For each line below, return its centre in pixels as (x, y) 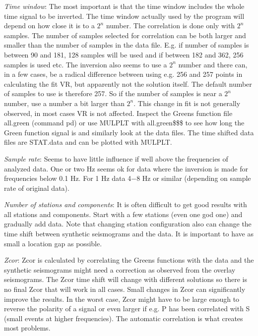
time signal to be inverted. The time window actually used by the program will (124, 16)
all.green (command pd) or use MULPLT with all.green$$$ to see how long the (124, 123)
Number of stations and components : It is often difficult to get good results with (126, 204)
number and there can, (213, 64)
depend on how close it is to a (49, 26)
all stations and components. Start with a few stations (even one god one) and (123, 214)
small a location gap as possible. (53, 243)
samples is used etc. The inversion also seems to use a (86, 64)
